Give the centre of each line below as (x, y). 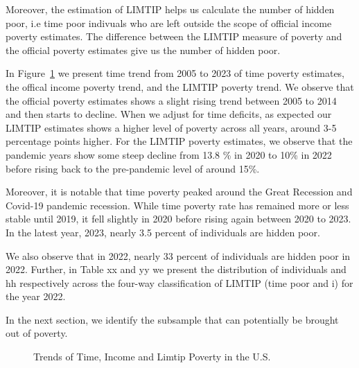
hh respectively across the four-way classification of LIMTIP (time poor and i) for (179, 282)
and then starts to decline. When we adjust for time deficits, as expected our (169, 114)
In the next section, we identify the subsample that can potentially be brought (172, 319)
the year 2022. (36, 296)
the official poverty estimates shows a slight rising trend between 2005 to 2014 (171, 100)
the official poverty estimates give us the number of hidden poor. (143, 50)
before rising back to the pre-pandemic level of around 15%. (133, 168)
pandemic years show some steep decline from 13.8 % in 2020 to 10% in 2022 (169, 154)
